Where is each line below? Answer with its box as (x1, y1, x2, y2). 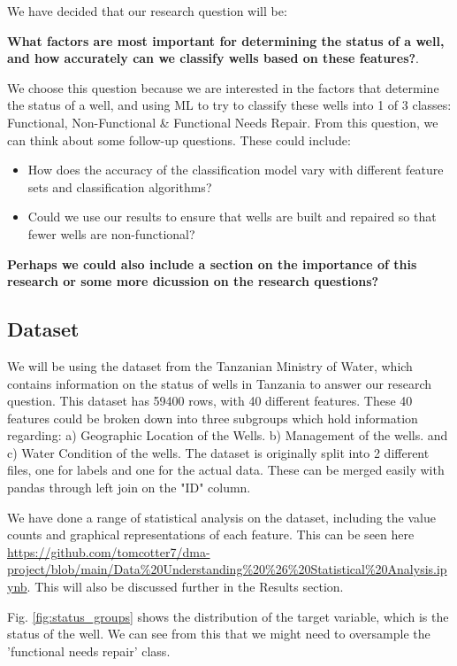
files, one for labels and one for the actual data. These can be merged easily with (7, 461, 445, 479)
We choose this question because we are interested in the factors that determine (7, 78, 439, 97)
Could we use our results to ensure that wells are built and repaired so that (27, 207, 437, 226)
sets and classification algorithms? (27, 177, 212, 196)
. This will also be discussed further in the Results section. (27, 577, 344, 596)
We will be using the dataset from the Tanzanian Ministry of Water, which (7, 356, 413, 375)
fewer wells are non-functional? (27, 224, 195, 243)
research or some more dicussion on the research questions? (7, 272, 379, 290)
